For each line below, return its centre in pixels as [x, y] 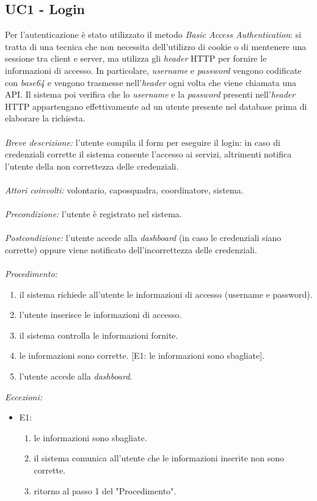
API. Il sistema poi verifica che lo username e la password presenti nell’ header [150, 94]
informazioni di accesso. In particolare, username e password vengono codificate [153, 70]
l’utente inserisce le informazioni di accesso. [100, 315]
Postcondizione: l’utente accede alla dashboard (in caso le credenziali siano [143, 238]
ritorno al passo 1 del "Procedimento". [105, 490]
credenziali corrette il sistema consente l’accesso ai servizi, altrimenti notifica [148, 154]
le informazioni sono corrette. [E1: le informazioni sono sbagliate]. [142, 355]
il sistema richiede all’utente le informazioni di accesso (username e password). [166, 294]
